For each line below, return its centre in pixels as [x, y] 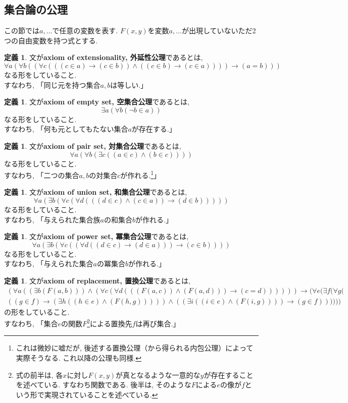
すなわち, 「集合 [31, 323]
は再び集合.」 [158, 323]
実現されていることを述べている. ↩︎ [101, 394]
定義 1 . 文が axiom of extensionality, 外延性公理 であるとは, [104, 57]
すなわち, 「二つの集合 [42, 175]
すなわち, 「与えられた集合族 [52, 219]
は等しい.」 [129, 84]
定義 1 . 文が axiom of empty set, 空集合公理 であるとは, [97, 102]
